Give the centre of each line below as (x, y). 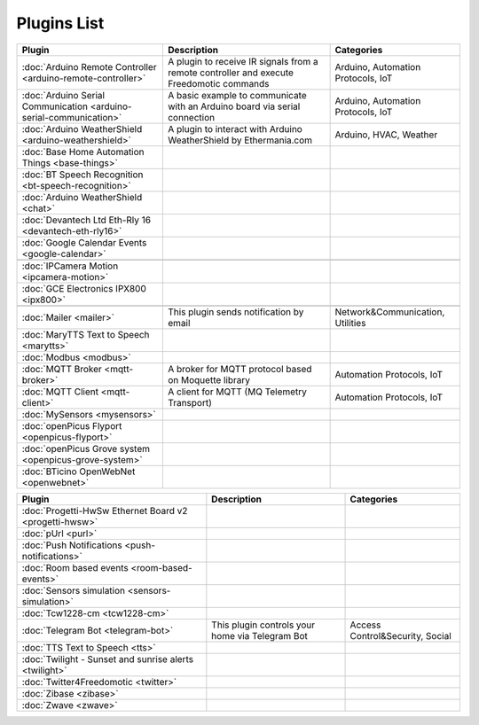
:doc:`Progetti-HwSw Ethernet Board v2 (105, 511)
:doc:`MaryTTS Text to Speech (86, 334)
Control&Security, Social (400, 635)
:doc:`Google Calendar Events (84, 242)
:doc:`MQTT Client (60, 392)
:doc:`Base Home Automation (83, 152)
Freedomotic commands (218, 83)
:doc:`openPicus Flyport (72, 425)
